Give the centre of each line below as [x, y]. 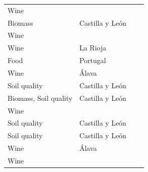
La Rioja [93, 48]
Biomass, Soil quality [40, 98]
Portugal [93, 60]
